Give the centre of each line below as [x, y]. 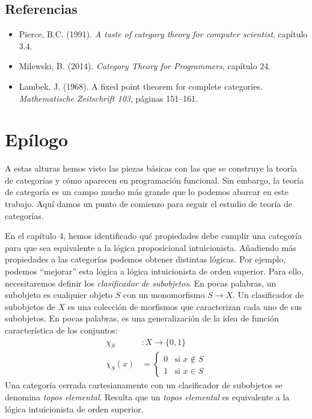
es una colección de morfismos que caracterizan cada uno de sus [185, 306]
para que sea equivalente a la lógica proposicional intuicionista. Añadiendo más [151, 247]
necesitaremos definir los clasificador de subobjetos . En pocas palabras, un [141, 283]
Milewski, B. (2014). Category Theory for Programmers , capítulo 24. [145, 66]
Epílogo [37, 139]
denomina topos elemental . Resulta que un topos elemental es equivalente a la [147, 397]
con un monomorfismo [164, 295]
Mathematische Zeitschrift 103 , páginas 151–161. [109, 98]
